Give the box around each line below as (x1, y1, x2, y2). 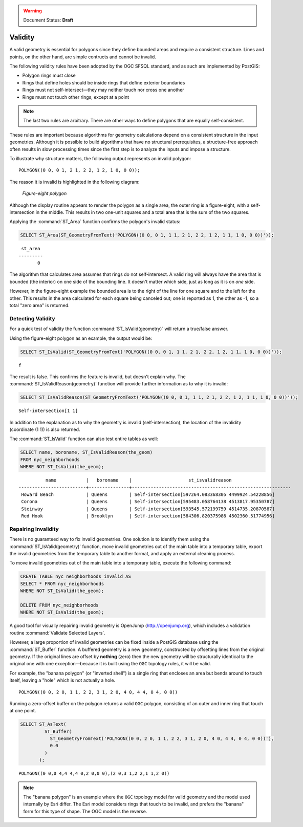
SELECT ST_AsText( (20, 722, 67, 727)
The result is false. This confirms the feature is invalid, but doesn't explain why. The (9, 374, 186, 380)
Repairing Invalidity (9, 525, 59, 532)
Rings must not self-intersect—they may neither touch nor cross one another (22, 87, 184, 93)
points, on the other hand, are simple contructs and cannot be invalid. (9, 54, 156, 60)
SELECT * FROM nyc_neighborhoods (20, 581, 104, 586)
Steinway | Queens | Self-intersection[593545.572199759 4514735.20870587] (21, 506, 275, 512)
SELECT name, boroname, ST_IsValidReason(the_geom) (20, 449, 153, 455)
